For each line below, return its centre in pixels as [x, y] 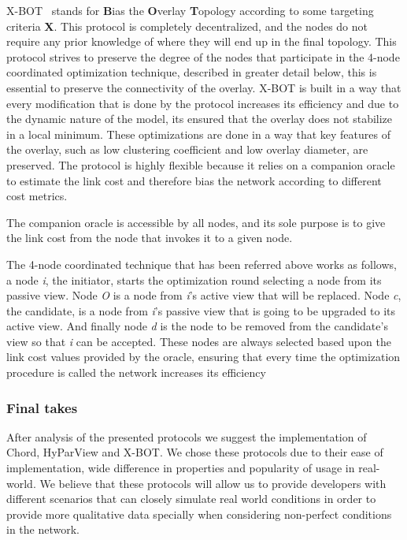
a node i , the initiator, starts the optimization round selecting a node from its [194, 279]
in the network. [43, 529]
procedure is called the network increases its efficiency [136, 372]
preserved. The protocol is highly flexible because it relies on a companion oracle [201, 164]
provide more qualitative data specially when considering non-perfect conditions [199, 514]
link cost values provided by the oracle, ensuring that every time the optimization [203, 357]
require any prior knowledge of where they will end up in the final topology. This [202, 41]
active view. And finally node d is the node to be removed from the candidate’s [197, 326]
